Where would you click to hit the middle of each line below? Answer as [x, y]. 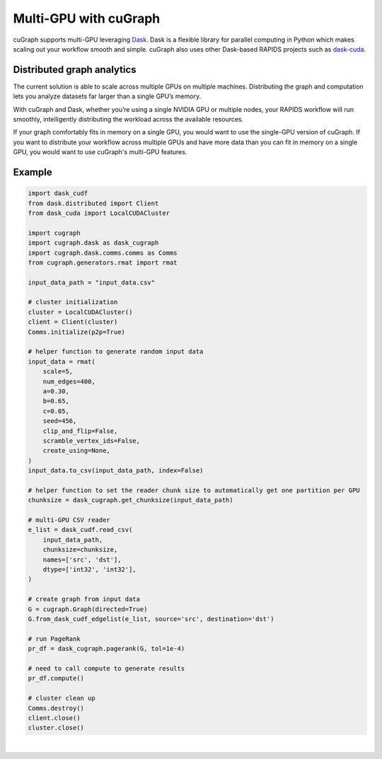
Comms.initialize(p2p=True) [76, 332]
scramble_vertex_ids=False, [92, 441]
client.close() [54, 718]
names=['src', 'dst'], [82, 560]
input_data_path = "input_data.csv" [92, 282]
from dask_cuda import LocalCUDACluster [99, 213]
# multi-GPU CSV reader [69, 520]
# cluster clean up [62, 698]
